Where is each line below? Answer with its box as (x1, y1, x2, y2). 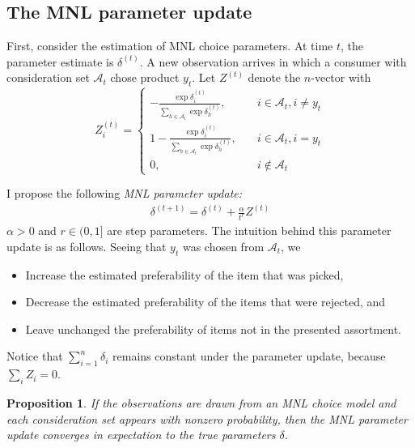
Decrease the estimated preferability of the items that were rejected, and (25, 293, 386, 310)
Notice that (6, 348, 63, 365)
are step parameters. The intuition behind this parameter (107, 222, 392, 239)
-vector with (311, 69, 371, 86)
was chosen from (182, 237, 265, 254)
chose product (110, 69, 180, 86)
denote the (248, 69, 301, 86)
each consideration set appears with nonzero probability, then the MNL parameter (6, 410, 408, 427)
